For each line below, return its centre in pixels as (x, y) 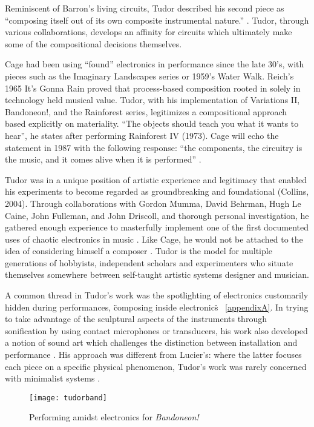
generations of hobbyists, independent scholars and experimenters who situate (149, 262)
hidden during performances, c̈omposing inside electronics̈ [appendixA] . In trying (157, 307)
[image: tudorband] (68, 398)
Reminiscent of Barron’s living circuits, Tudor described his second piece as (145, 8)
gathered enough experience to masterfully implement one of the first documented (157, 227)
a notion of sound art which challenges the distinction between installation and (151, 342)
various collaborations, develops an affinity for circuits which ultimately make (149, 32)
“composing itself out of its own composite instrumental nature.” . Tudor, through (157, 20)
